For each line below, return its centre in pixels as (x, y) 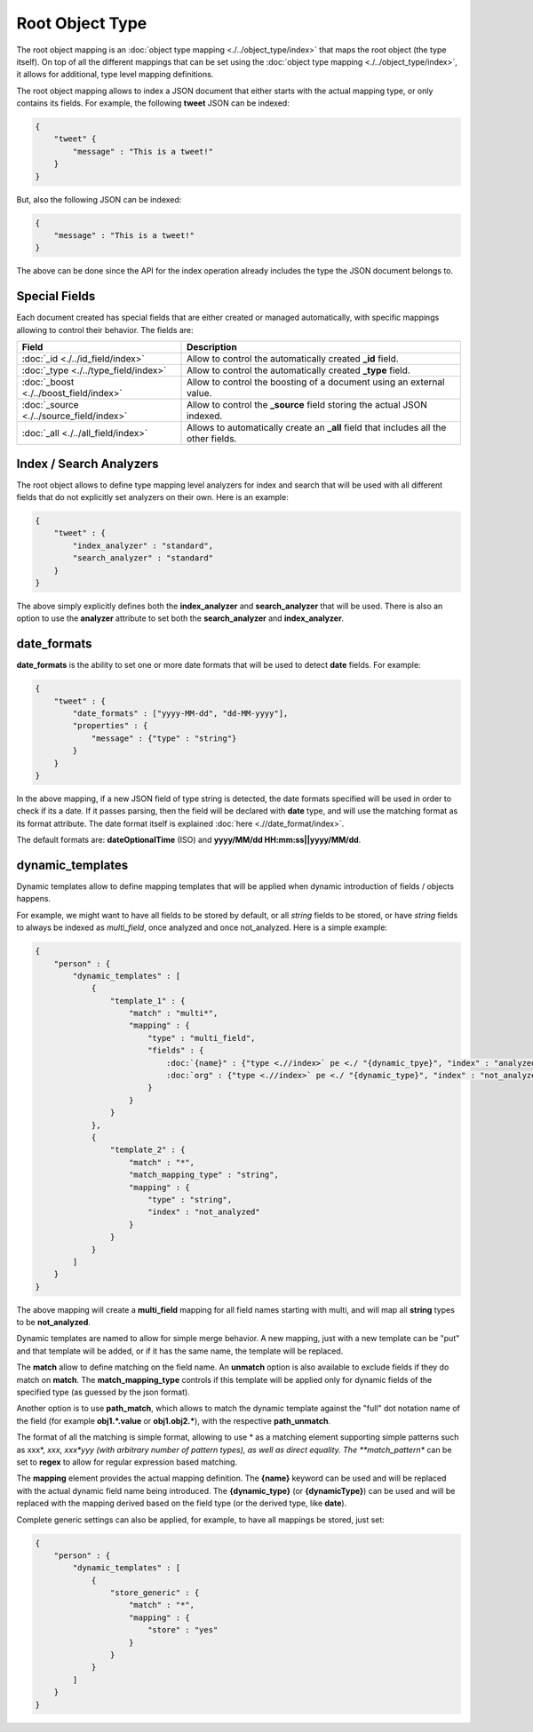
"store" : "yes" (183, 1630)
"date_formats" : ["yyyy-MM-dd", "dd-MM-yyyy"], (180, 713)
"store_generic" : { (155, 1593)
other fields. (212, 439)
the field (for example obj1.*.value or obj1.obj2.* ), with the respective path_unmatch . (174, 1420)
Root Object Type (82, 23)
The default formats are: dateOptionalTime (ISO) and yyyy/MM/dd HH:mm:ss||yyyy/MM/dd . (189, 840)
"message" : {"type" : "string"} (164, 738)
